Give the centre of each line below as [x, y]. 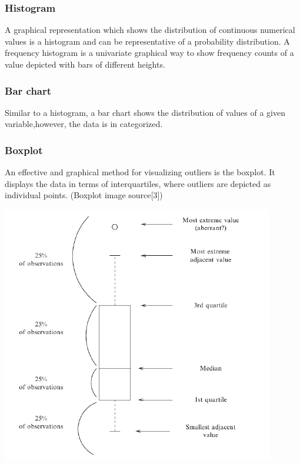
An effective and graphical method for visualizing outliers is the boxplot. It [140, 172]
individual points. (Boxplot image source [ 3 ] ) [84, 195]
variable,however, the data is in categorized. [84, 124]
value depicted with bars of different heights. [85, 64]
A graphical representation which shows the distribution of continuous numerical [150, 30]
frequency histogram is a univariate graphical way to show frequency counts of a [149, 53]
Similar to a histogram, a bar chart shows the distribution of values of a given [145, 112]
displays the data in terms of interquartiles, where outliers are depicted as [138, 183]
